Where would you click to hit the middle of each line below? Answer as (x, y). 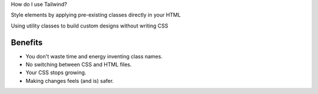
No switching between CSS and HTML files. (79, 65)
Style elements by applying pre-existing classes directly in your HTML (96, 15)
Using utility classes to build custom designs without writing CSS (90, 26)
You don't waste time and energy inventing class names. (94, 56)
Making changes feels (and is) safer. (70, 81)
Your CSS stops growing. (56, 72)
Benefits (27, 42)
